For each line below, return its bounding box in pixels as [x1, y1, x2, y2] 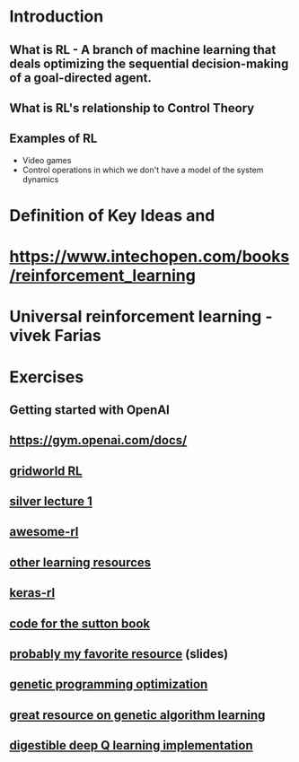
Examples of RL [9, 131, 98, 146]
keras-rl [9, 585, 56, 600]
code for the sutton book [9, 616, 151, 631]
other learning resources [9, 555, 152, 570]
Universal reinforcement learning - [9, 307, 273, 327]
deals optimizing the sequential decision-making [9, 56, 289, 71]
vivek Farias [9, 326, 101, 346]
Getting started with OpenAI [9, 402, 171, 417]
